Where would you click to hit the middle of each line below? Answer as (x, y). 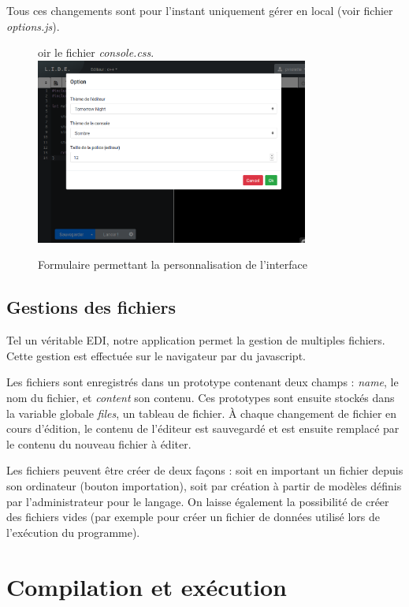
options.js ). (33, 26)
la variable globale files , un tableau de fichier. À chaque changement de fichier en (202, 413)
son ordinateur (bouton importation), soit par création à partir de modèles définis (204, 485)
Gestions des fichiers (91, 307)
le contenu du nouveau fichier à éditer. (99, 443)
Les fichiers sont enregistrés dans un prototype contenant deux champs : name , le (203, 382)
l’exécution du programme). (73, 532)
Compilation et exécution (147, 586)
